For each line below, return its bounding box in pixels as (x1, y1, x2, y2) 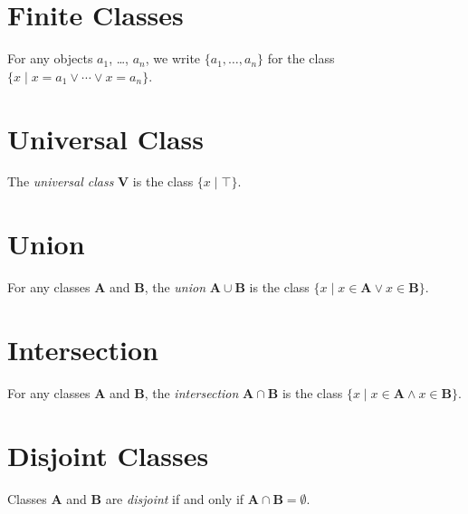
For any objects (7, 49, 93, 68)
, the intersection (144, 383, 239, 402)
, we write (145, 49, 201, 68)
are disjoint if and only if (105, 489, 244, 508)
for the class (267, 49, 335, 68)
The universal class (7, 172, 114, 191)
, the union (144, 278, 206, 297)
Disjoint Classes (7, 436, 209, 473)
